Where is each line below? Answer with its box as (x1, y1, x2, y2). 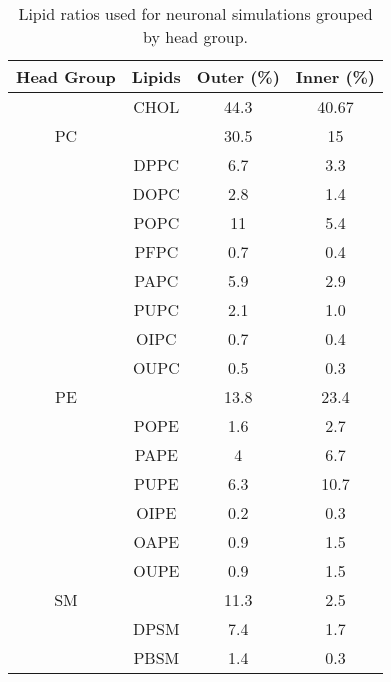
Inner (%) (295, 65, 376, 88)
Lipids (131, 65, 181, 88)
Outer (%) (196, 65, 280, 88)
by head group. (143, 25, 248, 48)
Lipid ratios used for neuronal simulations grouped (18, 2, 373, 25)
